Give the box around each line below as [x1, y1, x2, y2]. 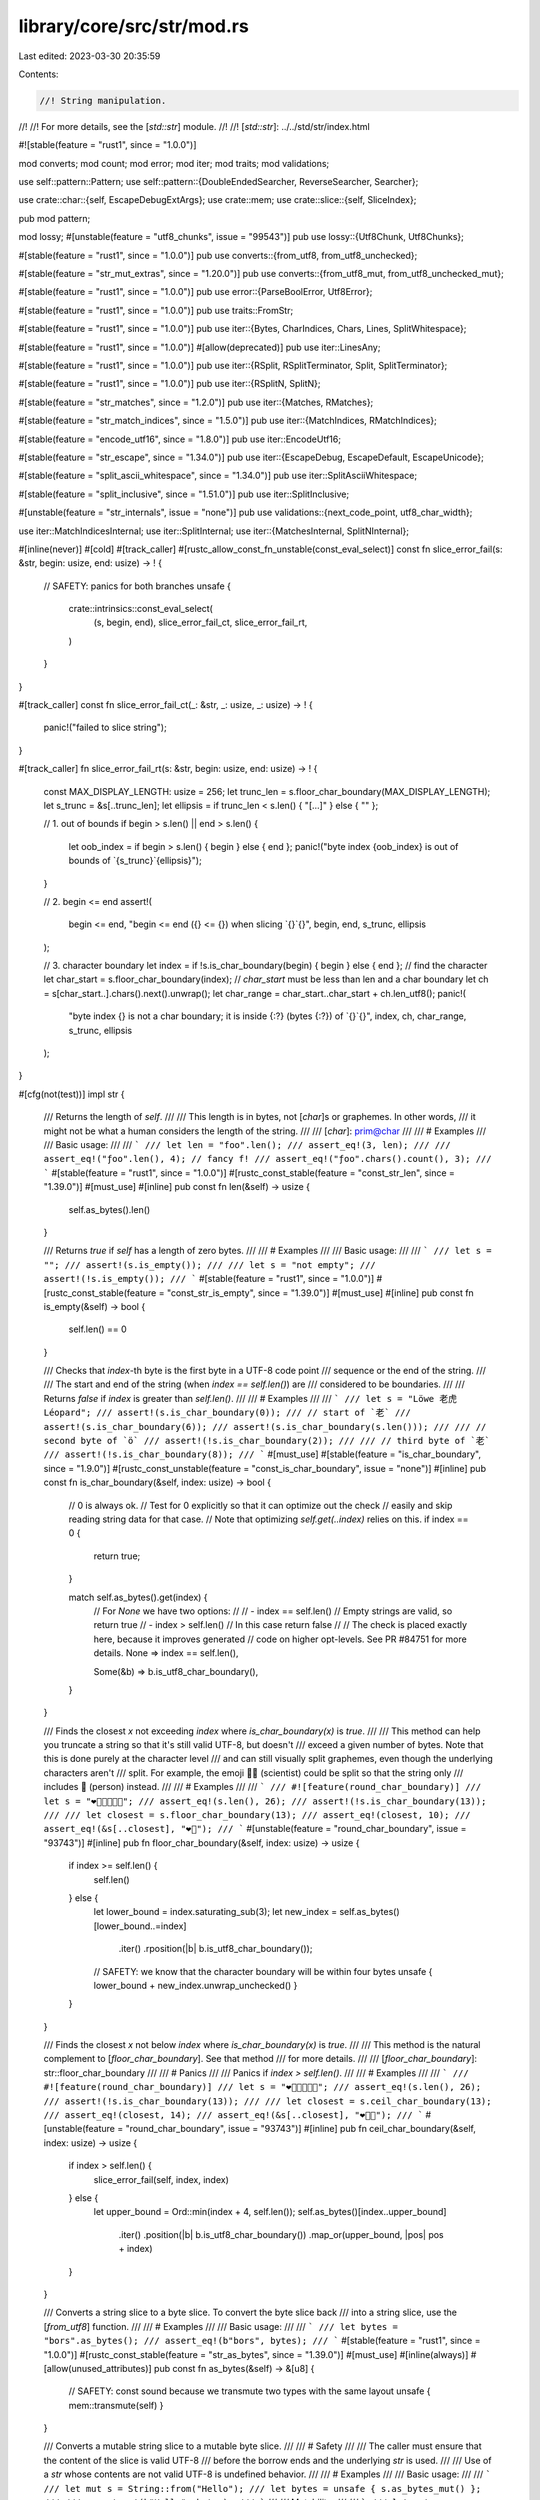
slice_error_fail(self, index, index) [93, 2173, 229, 2185]
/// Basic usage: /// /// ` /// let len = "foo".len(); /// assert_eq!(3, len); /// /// [43, 1139, 451, 1150]
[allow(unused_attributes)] [43, 2362, 152, 2374]
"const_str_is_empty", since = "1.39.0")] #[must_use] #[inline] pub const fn [166, 1286, 474, 1299]
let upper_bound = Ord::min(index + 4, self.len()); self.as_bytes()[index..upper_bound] [93, 2206, 447, 2218]
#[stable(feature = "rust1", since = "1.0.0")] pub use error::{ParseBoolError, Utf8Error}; [18, 286, 373, 298]
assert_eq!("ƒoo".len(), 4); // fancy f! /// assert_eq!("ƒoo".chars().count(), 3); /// [43, 1153, 492, 1165]
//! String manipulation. [39, 95, 167, 106]
